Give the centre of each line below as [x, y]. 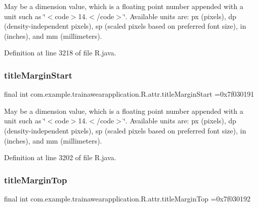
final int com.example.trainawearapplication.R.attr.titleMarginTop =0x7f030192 [127, 198]
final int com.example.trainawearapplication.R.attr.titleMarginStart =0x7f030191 [129, 94]
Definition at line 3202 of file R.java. [60, 157]
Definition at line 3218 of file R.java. [60, 53]
